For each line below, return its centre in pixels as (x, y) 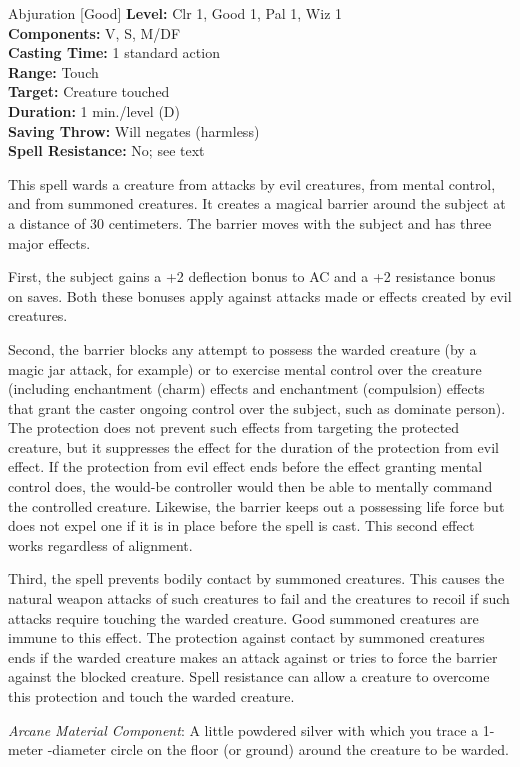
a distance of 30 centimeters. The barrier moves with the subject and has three (250, 222)
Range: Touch (53, 71)
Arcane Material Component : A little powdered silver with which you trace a (243, 729)
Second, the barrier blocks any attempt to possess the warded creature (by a (242, 348)
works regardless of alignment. (100, 544)
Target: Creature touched (89, 91)
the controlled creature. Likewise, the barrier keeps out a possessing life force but (256, 505)
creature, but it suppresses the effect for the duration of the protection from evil (253, 446)
